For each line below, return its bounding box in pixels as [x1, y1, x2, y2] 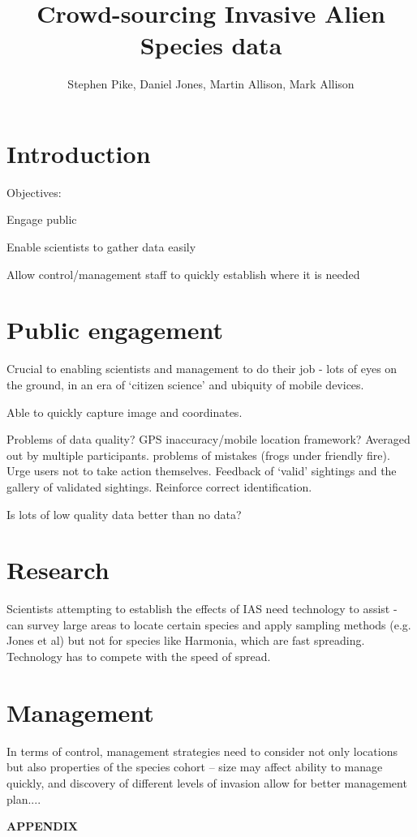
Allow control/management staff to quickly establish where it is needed [6, 265, 360, 282]
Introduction [6, 136, 151, 170]
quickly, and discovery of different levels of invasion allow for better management [6, 774, 407, 791]
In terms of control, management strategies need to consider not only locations [6, 742, 398, 759]
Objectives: [6, 183, 62, 200]
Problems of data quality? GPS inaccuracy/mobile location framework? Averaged [6, 431, 411, 448]
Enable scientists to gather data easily [6, 238, 196, 255]
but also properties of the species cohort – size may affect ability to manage [6, 758, 383, 775]
